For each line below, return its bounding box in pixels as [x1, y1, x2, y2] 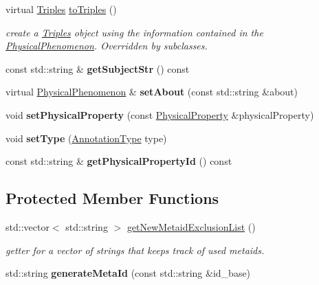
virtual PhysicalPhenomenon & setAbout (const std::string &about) [5, 84, 298, 99]
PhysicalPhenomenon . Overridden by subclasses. [5, 38, 208, 53]
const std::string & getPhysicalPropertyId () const [5, 154, 232, 168]
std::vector [5, 219, 49, 233]
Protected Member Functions [5, 187, 219, 209]
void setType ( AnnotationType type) [5, 130, 167, 145]
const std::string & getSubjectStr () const [5, 61, 190, 76]
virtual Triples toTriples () [5, 2, 117, 16]
